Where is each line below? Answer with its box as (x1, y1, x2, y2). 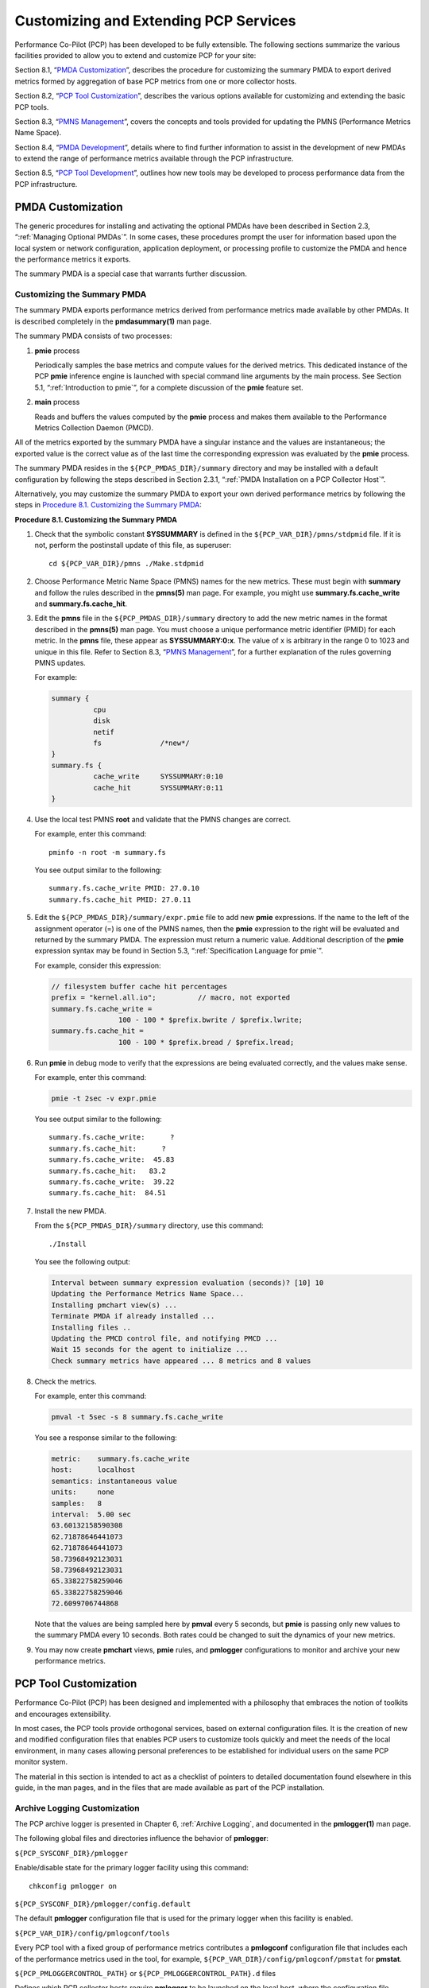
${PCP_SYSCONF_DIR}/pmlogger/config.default (14, 1899, 191, 1908)
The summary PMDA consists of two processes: (14, 331, 172, 341)
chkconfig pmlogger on (29, 1881, 118, 1890)
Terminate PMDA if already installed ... (51, 1312, 215, 1321)
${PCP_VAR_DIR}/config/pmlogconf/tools (14, 1928, 170, 1938)
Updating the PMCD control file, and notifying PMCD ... (51, 1334, 278, 1343)
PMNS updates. (34, 658, 87, 667)
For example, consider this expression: (34, 961, 162, 970)
